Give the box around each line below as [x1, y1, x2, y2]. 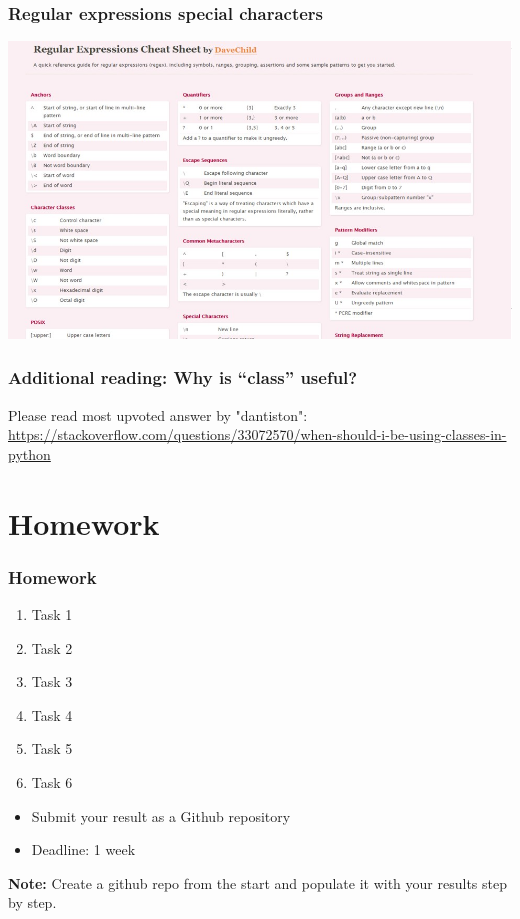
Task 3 [31, 671, 73, 692]
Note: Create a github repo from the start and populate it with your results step [8, 872, 507, 893]
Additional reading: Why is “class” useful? [8, 365, 358, 390]
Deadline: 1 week [31, 839, 136, 860]
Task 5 [31, 738, 73, 759]
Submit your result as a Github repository [31, 805, 291, 826]
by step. [8, 892, 57, 913]
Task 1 [31, 603, 73, 624]
